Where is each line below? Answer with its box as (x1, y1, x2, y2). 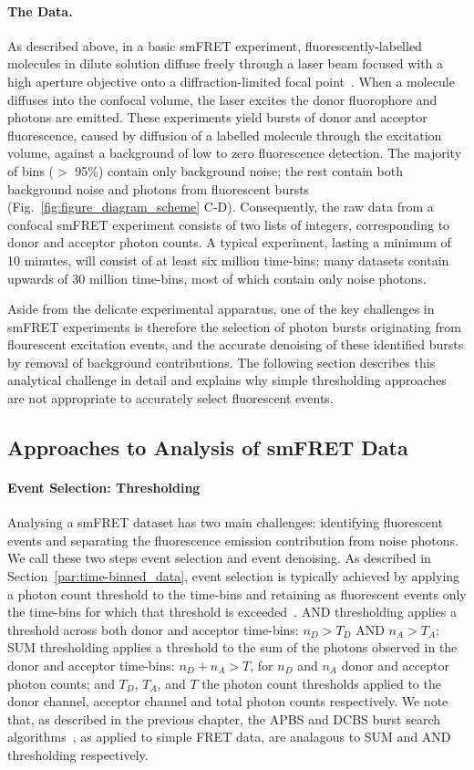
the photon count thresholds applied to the (201, 673, 441, 692)
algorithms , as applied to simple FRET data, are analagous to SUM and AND (7, 727, 451, 746)
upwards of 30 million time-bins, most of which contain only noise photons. (7, 268, 427, 287)
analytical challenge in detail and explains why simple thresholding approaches (7, 370, 447, 390)
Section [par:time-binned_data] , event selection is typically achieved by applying (7, 567, 460, 586)
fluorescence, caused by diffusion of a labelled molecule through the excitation (7, 125, 442, 144)
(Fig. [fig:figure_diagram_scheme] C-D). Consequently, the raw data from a (7, 197, 434, 216)
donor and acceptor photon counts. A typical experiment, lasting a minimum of (7, 233, 451, 252)
